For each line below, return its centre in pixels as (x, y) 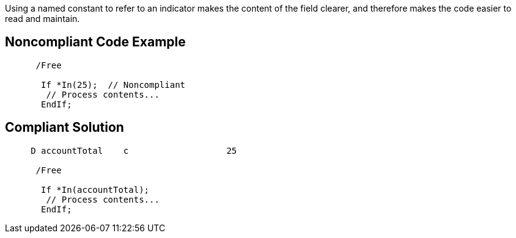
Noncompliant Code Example (95, 42)
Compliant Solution (64, 128)
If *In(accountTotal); (95, 189)
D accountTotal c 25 (134, 150)
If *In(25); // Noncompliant (113, 85)
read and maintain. (42, 19)
